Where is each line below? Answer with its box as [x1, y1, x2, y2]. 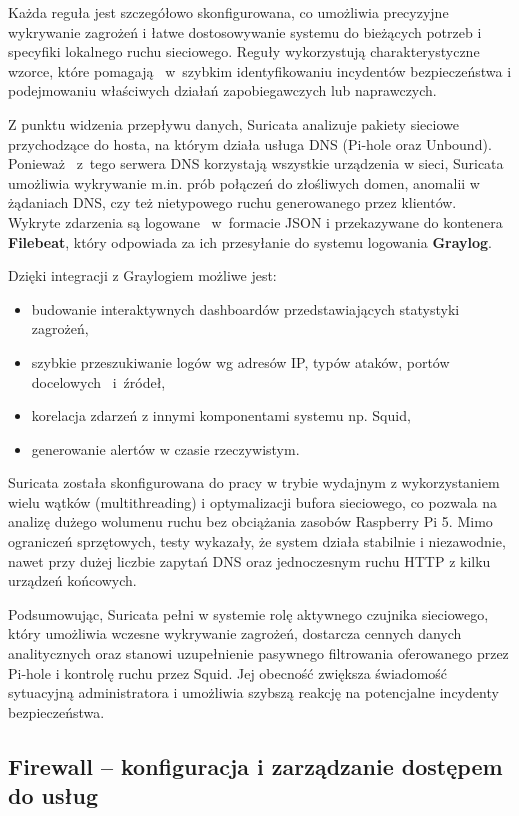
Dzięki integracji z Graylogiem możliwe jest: [8, 265, 277, 286]
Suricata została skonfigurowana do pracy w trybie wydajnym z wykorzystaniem [8, 472, 500, 493]
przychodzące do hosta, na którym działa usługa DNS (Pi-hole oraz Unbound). [8, 133, 492, 154]
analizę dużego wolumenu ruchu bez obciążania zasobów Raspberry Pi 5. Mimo [8, 511, 493, 532]
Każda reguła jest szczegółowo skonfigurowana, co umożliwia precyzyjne [8, 2, 449, 22]
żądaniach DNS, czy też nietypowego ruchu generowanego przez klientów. [8, 192, 457, 213]
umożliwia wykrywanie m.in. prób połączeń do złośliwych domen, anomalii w [8, 172, 480, 193]
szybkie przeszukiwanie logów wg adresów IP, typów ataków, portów [31, 351, 450, 372]
